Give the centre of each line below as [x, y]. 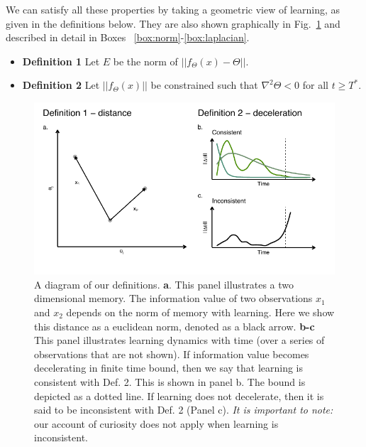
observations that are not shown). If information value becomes [172, 354]
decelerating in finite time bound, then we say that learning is [169, 368]
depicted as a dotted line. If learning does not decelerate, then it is [179, 395]
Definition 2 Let [61, 85]
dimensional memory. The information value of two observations [173, 298]
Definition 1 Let [61, 61]
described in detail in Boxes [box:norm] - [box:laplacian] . [128, 37]
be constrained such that [204, 85]
